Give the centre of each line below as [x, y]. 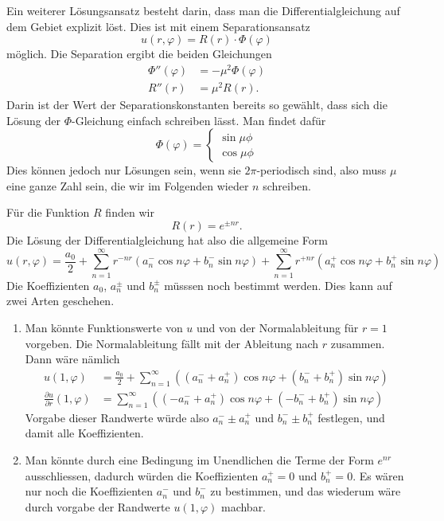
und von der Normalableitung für [278, 327]
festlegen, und [351, 417]
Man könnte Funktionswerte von [104, 327]
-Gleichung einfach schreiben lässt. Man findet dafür [199, 120]
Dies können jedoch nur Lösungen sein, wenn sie [124, 170]
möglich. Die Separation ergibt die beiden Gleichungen [139, 54]
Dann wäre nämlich [72, 359]
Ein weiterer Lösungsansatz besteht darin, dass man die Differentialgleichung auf [203, 10]
